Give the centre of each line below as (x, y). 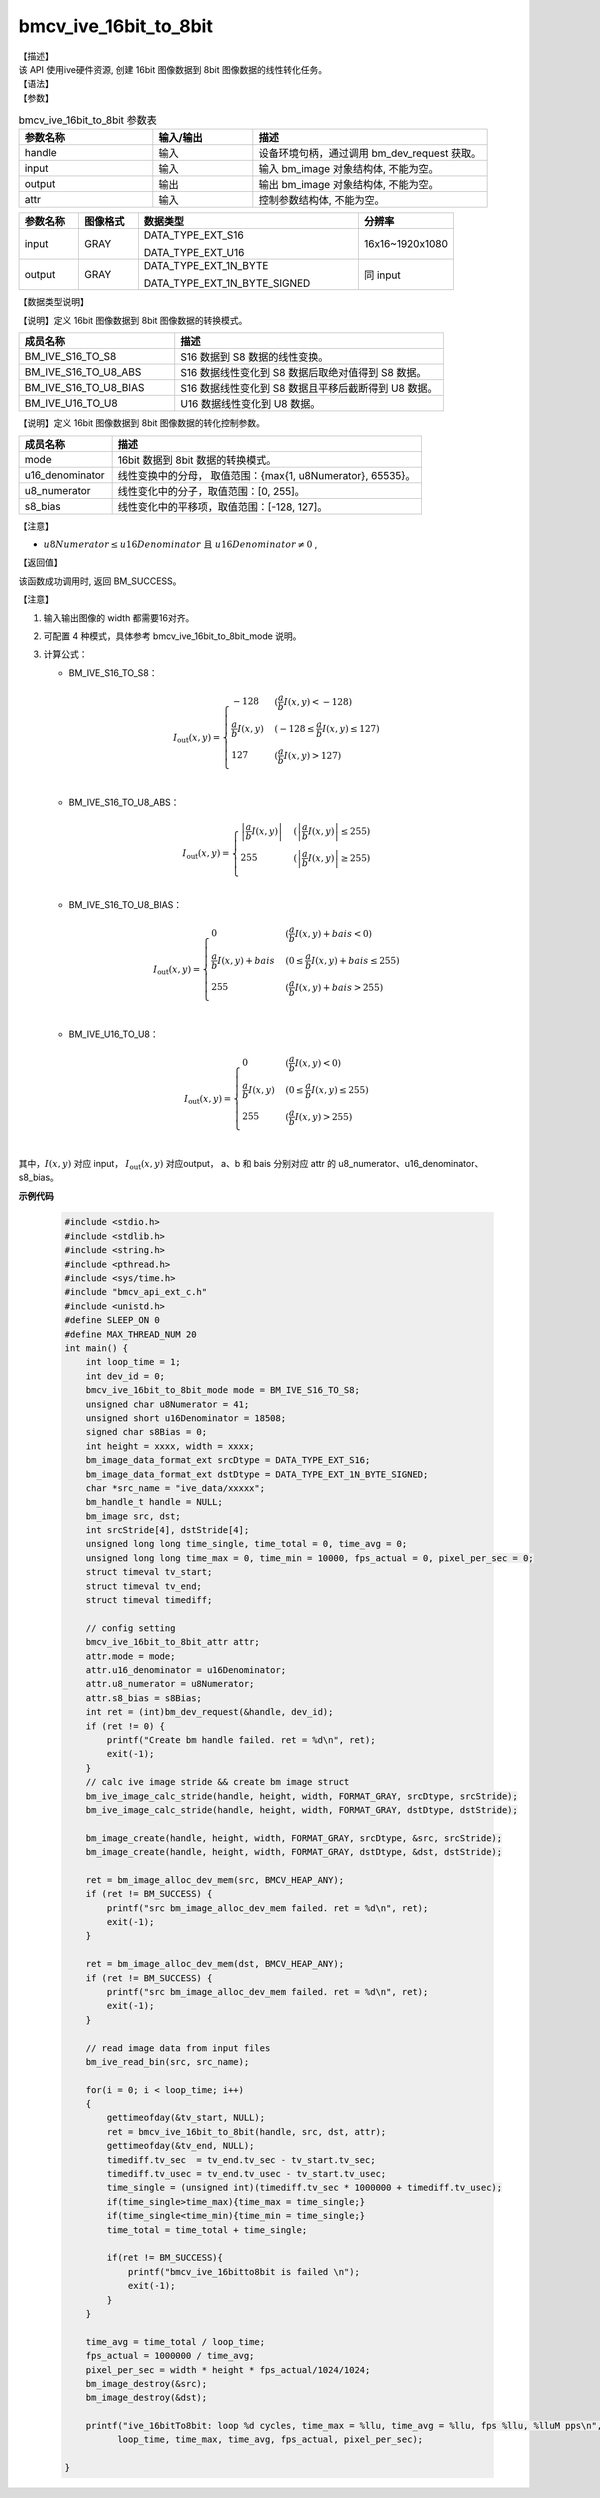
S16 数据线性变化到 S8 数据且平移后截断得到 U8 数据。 (309, 388)
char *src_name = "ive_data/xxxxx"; (175, 1488)
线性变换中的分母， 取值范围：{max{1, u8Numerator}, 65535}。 (266, 475)
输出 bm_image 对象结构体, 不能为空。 (348, 185)
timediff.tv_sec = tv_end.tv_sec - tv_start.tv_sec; (241, 2159)
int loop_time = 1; (133, 1362)
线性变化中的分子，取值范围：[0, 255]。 (211, 491)
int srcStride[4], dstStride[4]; (167, 1530)
